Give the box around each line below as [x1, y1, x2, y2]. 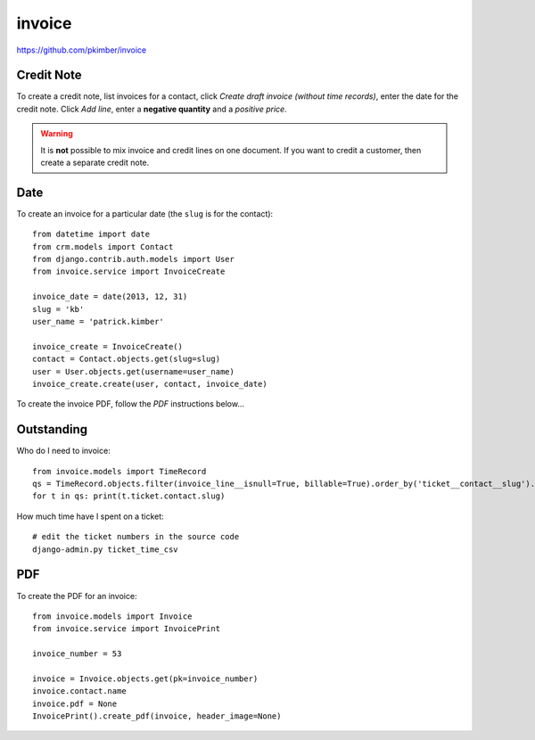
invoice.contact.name [32, 687, 127, 696]
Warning [40, 128, 73, 139]
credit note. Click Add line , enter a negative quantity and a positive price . [16, 103, 287, 114]
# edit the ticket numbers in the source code [32, 531, 240, 542]
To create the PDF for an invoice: [16, 590, 137, 601]
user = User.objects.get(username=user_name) [32, 366, 235, 376]
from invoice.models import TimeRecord [32, 466, 207, 476]
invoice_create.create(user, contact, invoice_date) [32, 379, 267, 389]
